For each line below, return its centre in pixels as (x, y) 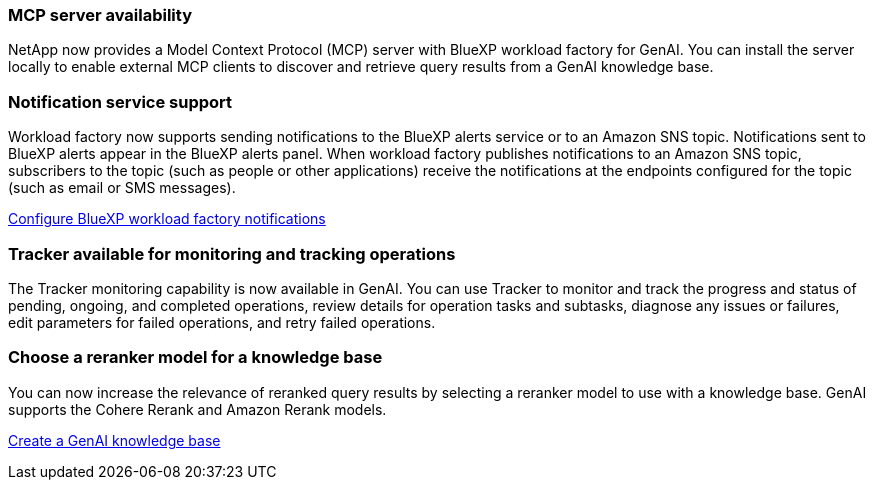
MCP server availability (100, 15)
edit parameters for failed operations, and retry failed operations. (222, 322)
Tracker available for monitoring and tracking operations (232, 253)
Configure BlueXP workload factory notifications (167, 219)
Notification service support (120, 101)
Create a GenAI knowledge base (114, 440)
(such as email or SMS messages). (122, 188)
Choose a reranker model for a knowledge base (195, 357)
